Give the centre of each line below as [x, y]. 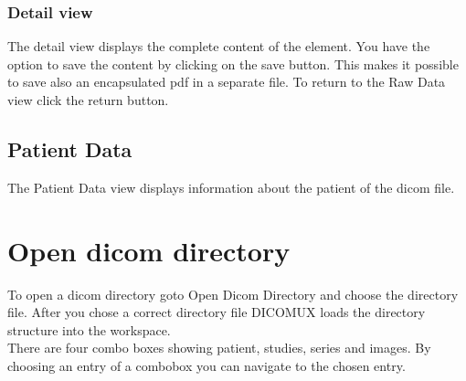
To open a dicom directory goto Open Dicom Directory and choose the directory [233, 294]
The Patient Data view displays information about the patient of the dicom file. [231, 187]
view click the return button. [88, 100]
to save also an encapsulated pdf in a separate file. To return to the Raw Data [227, 82]
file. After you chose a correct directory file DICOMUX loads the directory [217, 312]
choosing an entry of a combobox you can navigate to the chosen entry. [207, 365]
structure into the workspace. [89, 329]
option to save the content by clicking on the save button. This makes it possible [233, 63]
